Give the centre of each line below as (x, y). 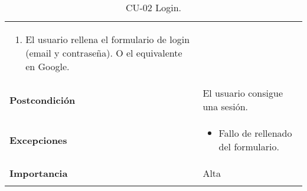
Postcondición (43, 100)
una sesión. (226, 106)
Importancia (39, 173)
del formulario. (249, 146)
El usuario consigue (243, 93)
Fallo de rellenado (255, 133)
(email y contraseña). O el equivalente (104, 53)
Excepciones (38, 140)
